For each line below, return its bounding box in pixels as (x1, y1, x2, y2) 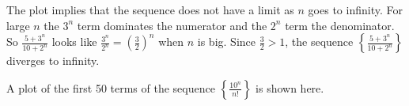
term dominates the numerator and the (77, 17, 267, 33)
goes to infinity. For (308, 2, 403, 17)
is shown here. (256, 79, 324, 96)
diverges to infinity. (6, 52, 100, 69)
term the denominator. (285, 17, 395, 33)
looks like (51, 33, 97, 50)
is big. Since (197, 33, 256, 50)
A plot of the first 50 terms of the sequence (6, 79, 215, 96)
